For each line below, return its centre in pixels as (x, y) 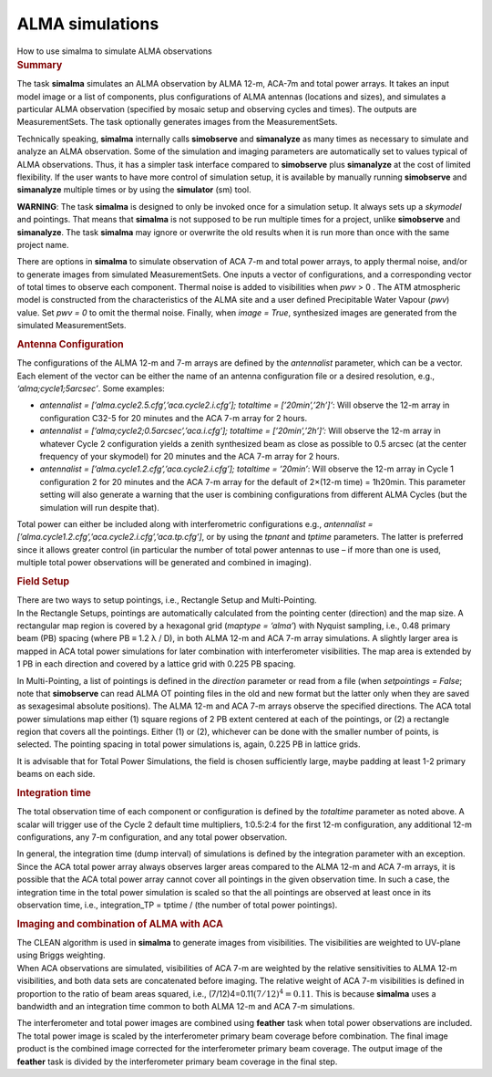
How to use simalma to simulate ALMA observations (115, 51)
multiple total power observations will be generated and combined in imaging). (164, 563)
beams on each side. (56, 774)
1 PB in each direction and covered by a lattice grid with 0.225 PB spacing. (156, 664)
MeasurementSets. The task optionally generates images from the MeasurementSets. (177, 122)
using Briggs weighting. (61, 955)
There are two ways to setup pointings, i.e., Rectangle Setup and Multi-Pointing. (167, 600)
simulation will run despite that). (99, 507)
